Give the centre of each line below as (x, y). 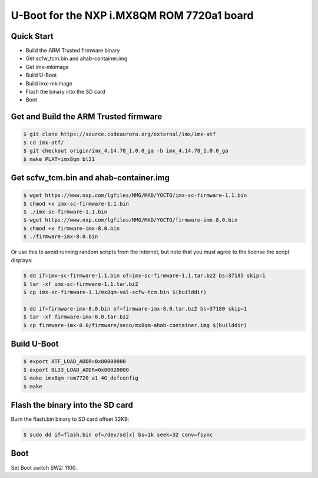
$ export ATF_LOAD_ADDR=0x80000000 (74, 362)
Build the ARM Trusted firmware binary (73, 51)
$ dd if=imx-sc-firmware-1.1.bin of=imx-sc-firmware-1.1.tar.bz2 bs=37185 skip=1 (145, 276)
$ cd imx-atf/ (44, 142)
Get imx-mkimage (47, 67)
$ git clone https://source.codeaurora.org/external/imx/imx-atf (120, 134)
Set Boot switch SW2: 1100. (44, 467)
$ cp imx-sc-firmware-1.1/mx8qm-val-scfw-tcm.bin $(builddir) (115, 292)
